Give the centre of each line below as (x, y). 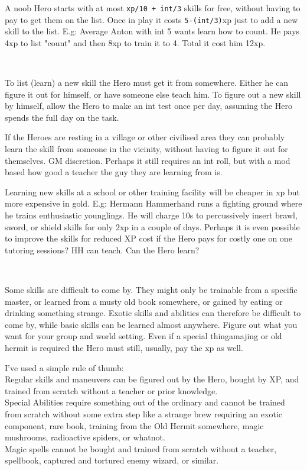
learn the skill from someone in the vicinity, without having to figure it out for (146, 149)
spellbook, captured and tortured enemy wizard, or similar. (112, 460)
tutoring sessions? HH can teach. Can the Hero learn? (102, 250)
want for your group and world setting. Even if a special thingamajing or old (143, 336)
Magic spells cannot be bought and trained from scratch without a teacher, (141, 448)
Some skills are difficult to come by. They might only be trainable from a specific (151, 289)
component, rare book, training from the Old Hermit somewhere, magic (134, 425)
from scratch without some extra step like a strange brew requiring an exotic (143, 413)
